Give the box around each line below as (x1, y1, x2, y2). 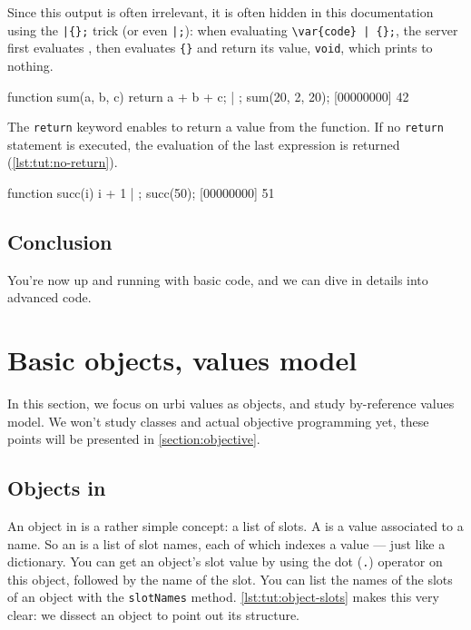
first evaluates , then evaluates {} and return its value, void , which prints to (7, 38, 433, 57)
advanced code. (7, 288, 92, 307)
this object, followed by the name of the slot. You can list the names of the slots (7, 569, 453, 588)
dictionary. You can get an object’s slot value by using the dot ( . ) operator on (7, 552, 443, 571)
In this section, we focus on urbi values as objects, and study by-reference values (7, 394, 455, 413)
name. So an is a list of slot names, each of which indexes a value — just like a (7, 534, 446, 553)
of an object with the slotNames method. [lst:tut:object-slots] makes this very (7, 587, 439, 606)
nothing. (7, 55, 54, 74)
